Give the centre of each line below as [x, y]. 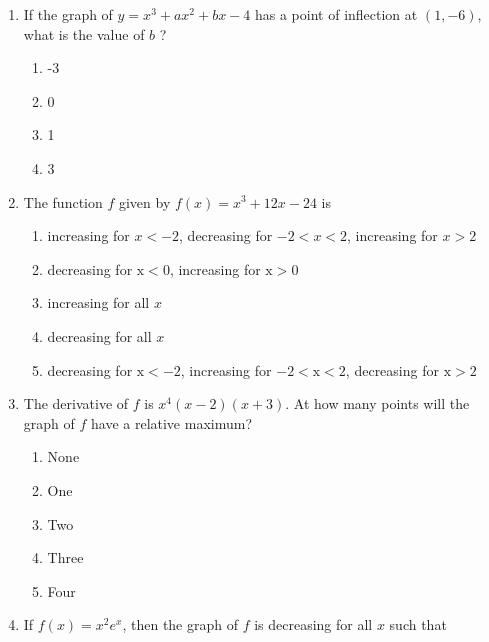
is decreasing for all [313, 624]
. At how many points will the [377, 403]
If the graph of [68, 14]
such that [418, 624]
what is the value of [84, 33]
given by [144, 201]
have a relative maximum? [172, 422]
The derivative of [76, 403]
